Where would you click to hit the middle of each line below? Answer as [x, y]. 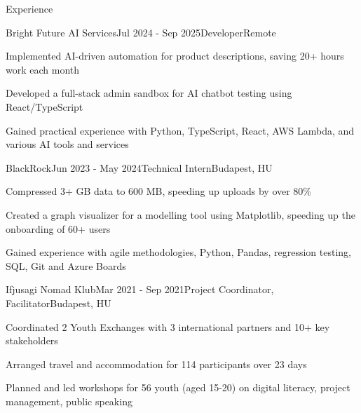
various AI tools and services [67, 144]
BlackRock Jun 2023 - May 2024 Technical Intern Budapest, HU [139, 167]
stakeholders [32, 340]
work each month [43, 69]
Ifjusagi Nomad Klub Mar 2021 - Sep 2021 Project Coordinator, [140, 289]
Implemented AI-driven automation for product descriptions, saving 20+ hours [175, 56]
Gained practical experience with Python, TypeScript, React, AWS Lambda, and [180, 130]
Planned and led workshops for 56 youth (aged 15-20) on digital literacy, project [178, 387]
